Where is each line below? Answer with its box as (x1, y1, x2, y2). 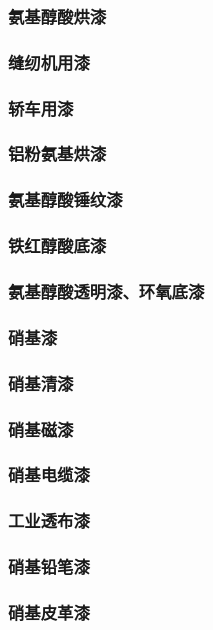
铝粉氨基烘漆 (8, 141, 107, 166)
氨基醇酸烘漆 (8, 3, 107, 28)
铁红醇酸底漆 (8, 233, 107, 258)
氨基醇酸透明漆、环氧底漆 (8, 278, 205, 303)
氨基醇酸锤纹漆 (8, 187, 123, 212)
